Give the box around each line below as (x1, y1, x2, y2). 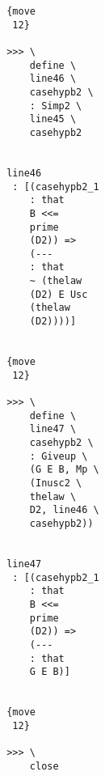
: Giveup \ (29, 450, 88, 462)
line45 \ (29, 113, 77, 125)
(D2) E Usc (29, 288, 88, 300)
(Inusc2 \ (29, 477, 82, 489)
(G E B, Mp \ (29, 464, 99, 476)
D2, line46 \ (29, 504, 99, 516)
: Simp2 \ (29, 100, 82, 112)
